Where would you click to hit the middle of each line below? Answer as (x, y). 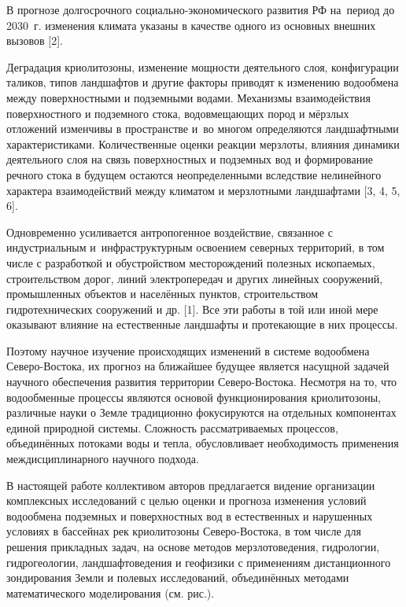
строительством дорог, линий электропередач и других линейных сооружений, (195, 278)
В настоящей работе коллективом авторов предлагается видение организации (191, 485)
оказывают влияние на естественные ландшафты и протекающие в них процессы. (202, 324)
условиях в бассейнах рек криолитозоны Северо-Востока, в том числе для (184, 531)
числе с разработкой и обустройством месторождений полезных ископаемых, (191, 262)
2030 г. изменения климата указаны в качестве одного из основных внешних (191, 25)
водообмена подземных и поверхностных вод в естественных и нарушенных (190, 515)
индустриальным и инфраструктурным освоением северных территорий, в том (196, 247)
